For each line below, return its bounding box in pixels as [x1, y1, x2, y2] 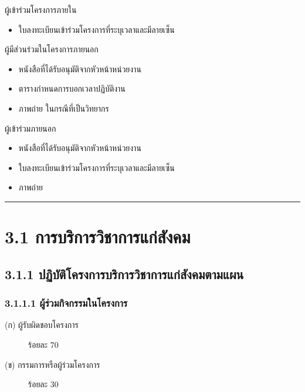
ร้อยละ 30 [28, 378, 59, 390]
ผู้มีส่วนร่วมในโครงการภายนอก [5, 43, 99, 55]
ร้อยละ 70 [28, 338, 59, 350]
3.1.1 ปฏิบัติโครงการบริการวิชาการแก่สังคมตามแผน [5, 264, 244, 283]
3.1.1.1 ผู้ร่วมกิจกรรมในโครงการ [5, 296, 128, 310]
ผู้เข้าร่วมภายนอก [5, 122, 56, 134]
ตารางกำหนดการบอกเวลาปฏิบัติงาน [18, 82, 126, 95]
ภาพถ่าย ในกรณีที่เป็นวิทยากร [18, 102, 109, 114]
